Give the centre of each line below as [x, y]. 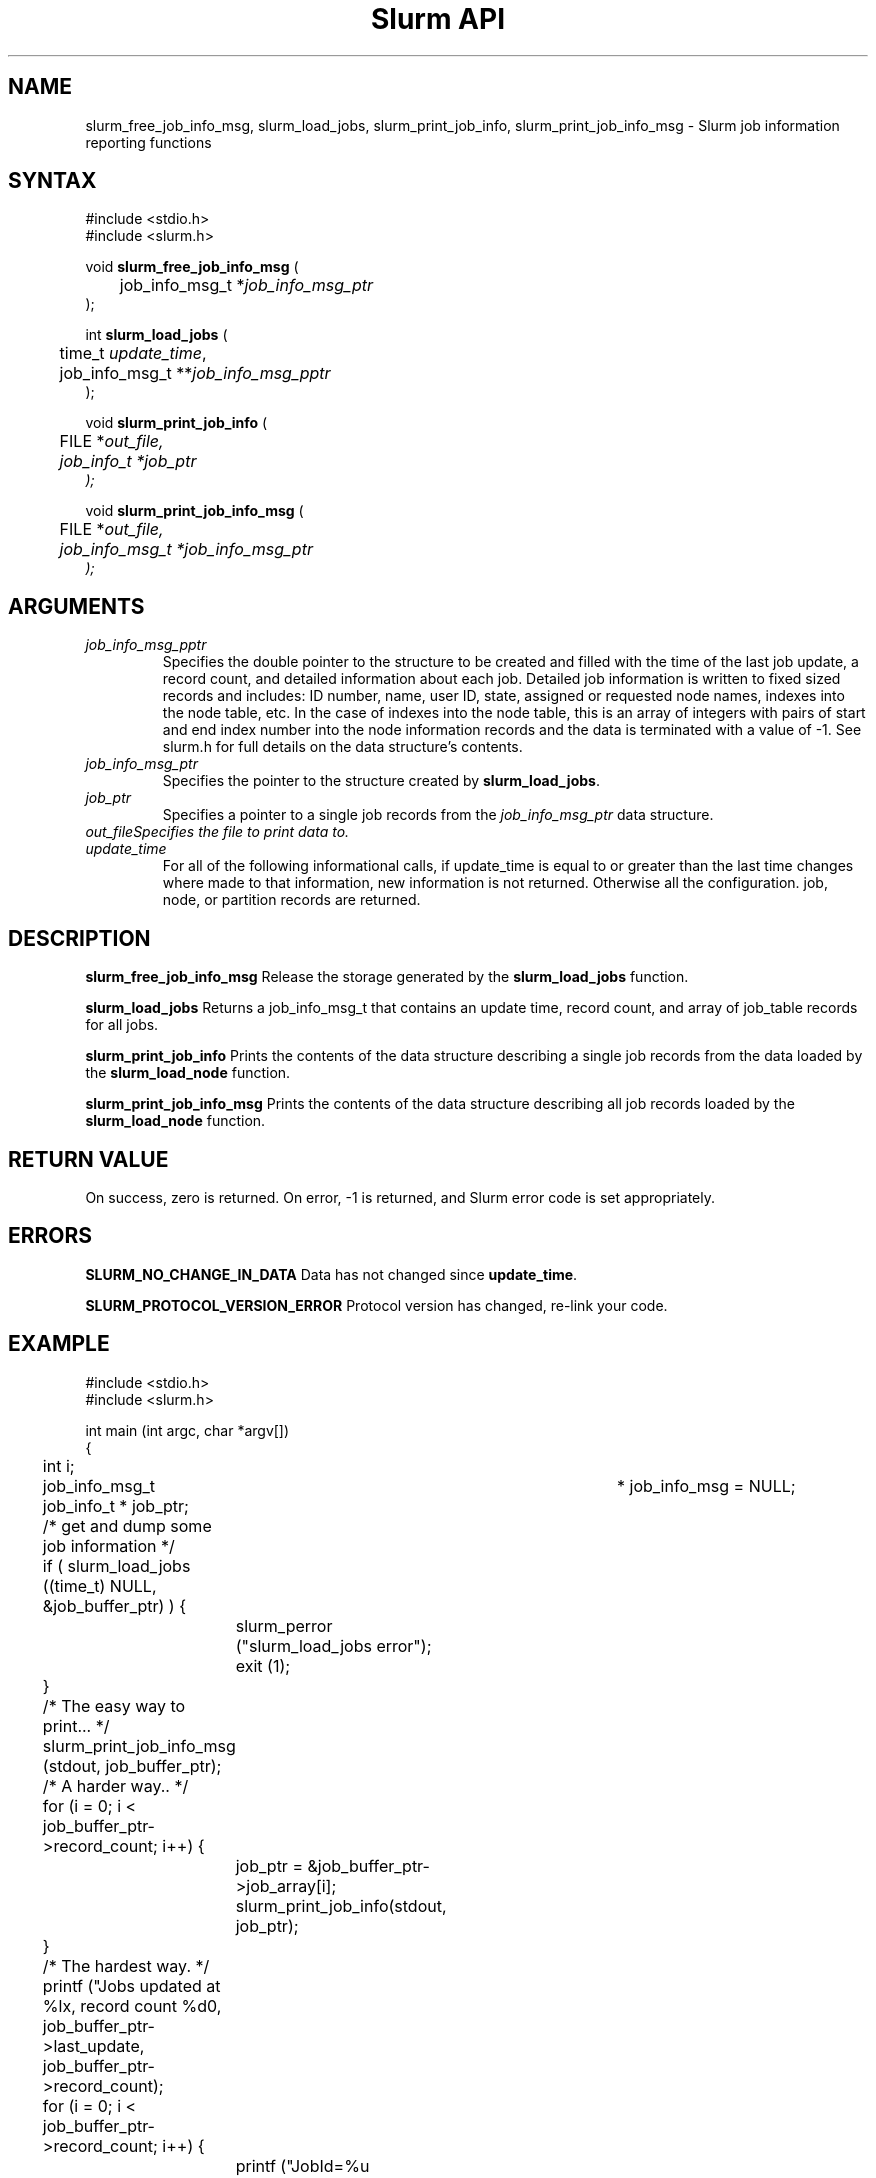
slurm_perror [284, 1625]
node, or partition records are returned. [291, 900]
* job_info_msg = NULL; [706, 1485]
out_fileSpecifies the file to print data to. [217, 832]
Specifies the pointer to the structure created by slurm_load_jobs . [381, 781]
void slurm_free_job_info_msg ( [192, 267]
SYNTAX [52, 181]
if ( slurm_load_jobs [116, 1565]
